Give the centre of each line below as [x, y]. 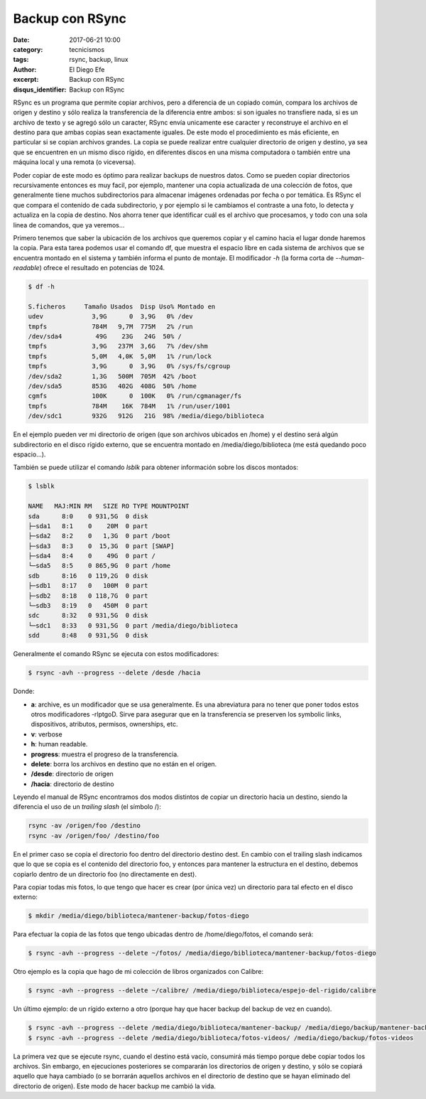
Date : [21, 40]
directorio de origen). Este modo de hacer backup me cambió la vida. [115, 1086]
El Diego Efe [87, 69]
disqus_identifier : [40, 90]
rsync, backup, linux [99, 60]
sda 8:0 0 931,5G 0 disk [88, 516]
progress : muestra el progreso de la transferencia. [105, 754]
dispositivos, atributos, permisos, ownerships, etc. [104, 724]
